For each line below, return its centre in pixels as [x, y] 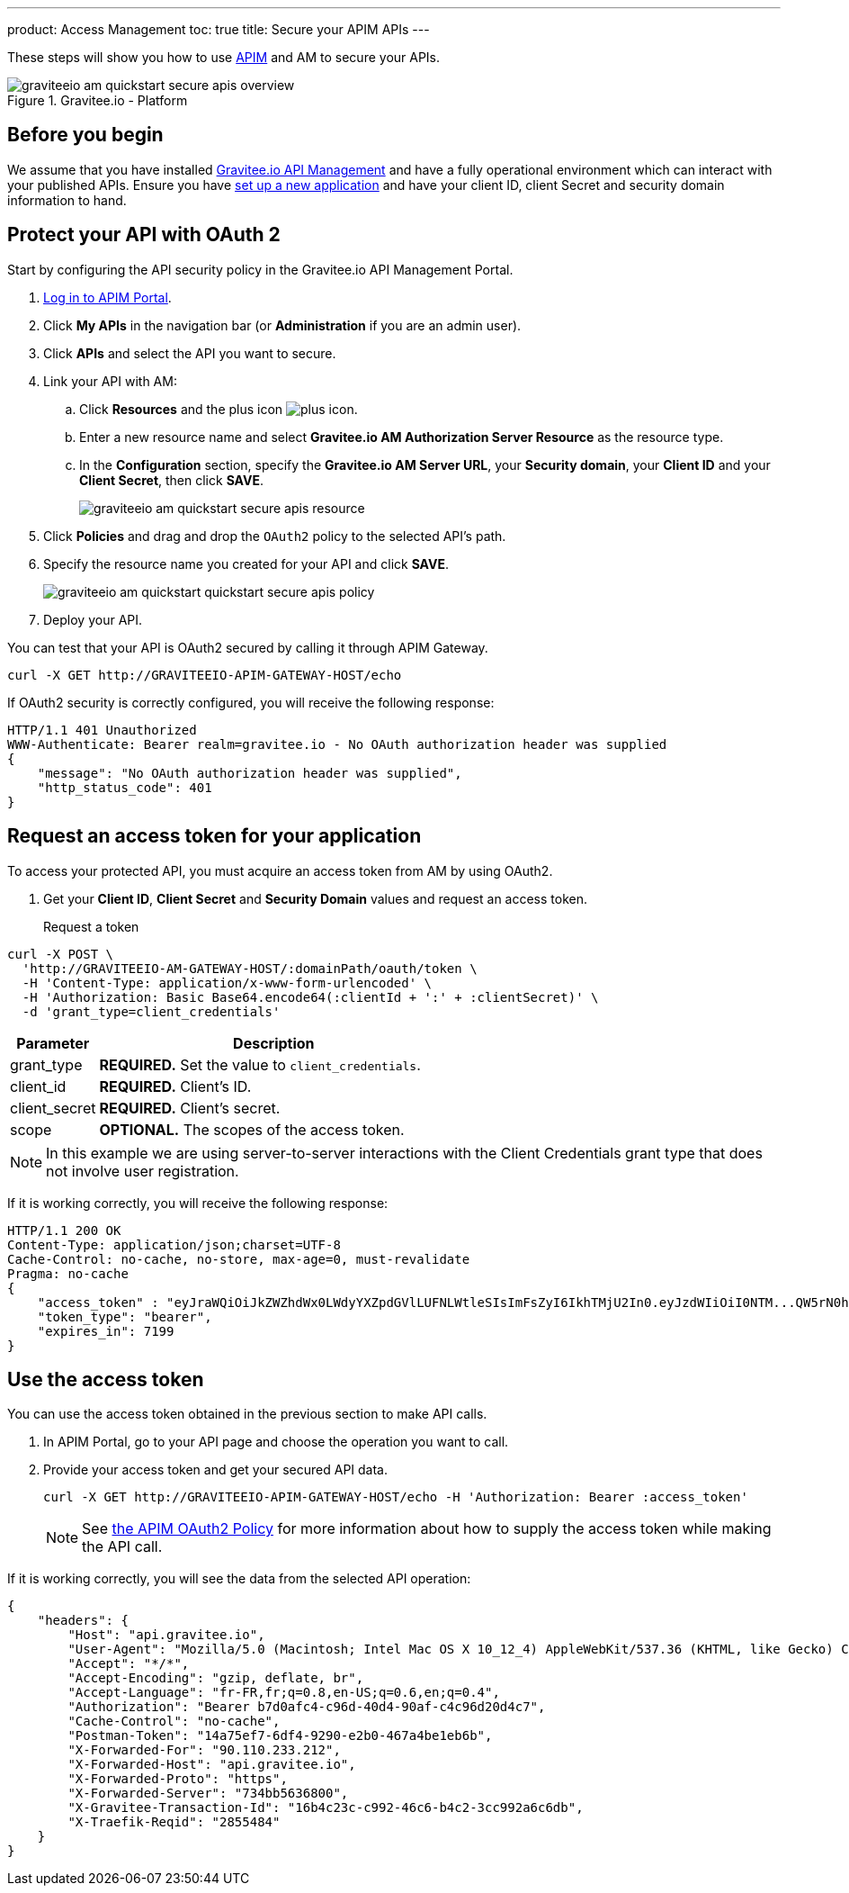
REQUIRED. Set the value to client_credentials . [260, 1064]
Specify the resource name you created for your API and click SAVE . [246, 563]
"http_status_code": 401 [125, 787]
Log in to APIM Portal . [107, 297]
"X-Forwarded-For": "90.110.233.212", [204, 1750]
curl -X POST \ [61, 954]
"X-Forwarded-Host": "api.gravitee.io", [212, 1765]
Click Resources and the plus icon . [219, 409]
